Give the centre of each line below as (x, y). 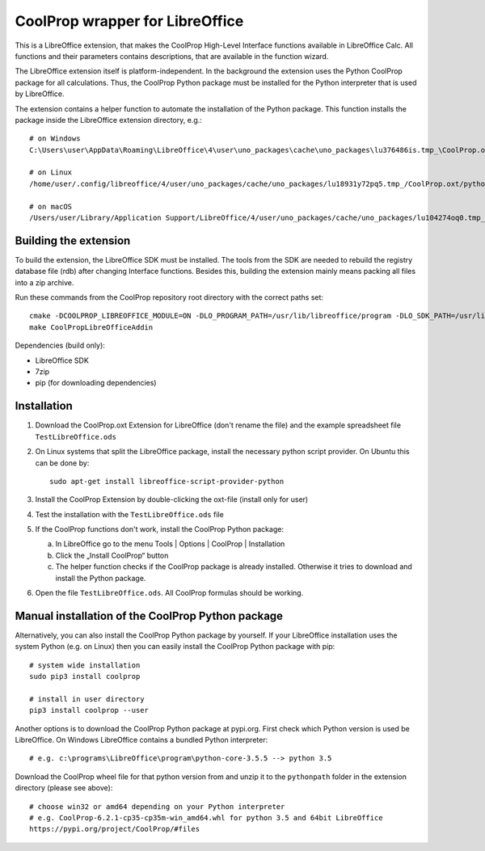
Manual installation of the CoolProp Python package (149, 615)
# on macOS (51, 206)
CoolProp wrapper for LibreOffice (129, 21)
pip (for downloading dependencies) (96, 383)
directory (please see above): (64, 788)
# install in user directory (87, 699)
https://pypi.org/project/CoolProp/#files (115, 829)
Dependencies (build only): (60, 345)
